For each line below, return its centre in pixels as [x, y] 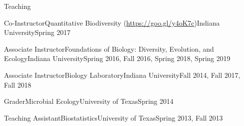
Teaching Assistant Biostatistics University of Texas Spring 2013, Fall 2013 [113, 117]
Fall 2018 [18, 84]
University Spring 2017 [37, 32]
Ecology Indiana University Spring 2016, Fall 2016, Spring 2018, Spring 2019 [117, 58]
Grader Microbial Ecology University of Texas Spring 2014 [89, 101]
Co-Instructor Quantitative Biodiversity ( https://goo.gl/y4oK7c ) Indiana [112, 22]
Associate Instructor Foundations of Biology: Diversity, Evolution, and [109, 48]
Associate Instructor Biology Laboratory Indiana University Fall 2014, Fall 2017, [122, 75]
